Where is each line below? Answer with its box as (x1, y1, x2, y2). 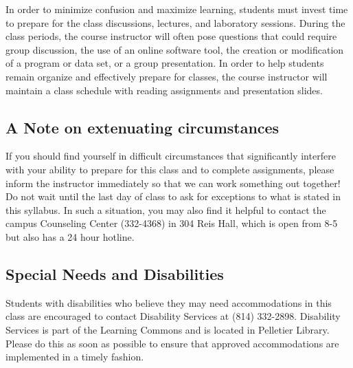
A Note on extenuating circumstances (5, 116, 280, 138)
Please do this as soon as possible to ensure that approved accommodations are (5, 336, 339, 350)
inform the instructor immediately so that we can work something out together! (5, 175, 341, 190)
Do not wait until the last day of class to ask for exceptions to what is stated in (5, 189, 341, 204)
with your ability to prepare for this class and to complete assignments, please (5, 162, 334, 176)
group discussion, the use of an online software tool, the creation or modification (5, 42, 344, 56)
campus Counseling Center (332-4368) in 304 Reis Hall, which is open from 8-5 (5, 216, 338, 230)
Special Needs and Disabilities (5, 263, 224, 284)
